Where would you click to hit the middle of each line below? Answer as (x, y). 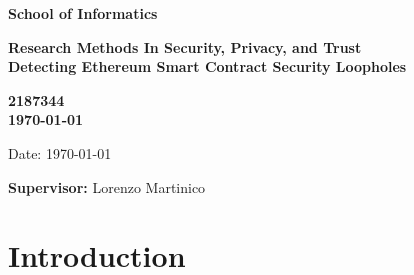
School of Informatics (83, 13)
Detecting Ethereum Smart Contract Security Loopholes (207, 66)
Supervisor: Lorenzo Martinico (107, 186)
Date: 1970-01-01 (60, 152)
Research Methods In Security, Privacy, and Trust (185, 46)
